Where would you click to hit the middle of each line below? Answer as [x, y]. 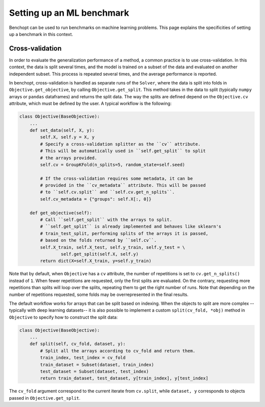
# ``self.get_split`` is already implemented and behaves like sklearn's [131, 227]
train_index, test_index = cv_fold [83, 358]
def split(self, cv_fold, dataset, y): [78, 344]
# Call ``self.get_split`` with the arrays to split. [106, 220]
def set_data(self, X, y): [62, 130]
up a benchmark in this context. [41, 34]
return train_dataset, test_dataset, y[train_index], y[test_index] [124, 378]
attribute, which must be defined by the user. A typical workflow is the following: [90, 104]
